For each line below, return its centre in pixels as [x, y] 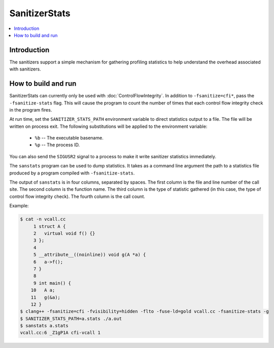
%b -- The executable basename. [69, 138]
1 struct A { [49, 226]
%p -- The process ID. [57, 145]
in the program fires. [31, 110]
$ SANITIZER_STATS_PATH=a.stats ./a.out [71, 319]
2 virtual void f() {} [64, 233]
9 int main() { [52, 283]
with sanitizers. [25, 69]
